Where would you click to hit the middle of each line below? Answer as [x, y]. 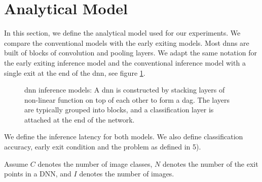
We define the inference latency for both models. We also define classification [124, 136]
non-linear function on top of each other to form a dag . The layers [127, 99]
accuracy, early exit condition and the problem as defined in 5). [103, 147]
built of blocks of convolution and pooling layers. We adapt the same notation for [130, 53]
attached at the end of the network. [80, 119]
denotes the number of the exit [210, 163]
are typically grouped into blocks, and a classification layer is [119, 110]
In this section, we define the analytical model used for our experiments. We [122, 33]
